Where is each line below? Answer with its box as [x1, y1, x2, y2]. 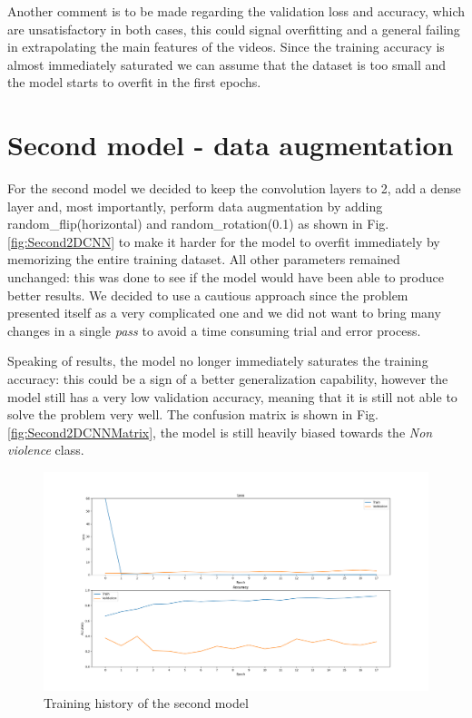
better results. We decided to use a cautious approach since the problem [7, 285, 408, 304]
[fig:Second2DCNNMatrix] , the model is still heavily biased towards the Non [7, 422, 433, 441]
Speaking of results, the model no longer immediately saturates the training [7, 351, 428, 370]
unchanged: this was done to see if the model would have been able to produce [7, 268, 444, 287]
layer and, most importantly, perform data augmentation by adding [7, 196, 383, 215]
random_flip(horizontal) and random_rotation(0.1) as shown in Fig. [7, 214, 389, 233]
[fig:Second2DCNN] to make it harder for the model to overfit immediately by [7, 231, 440, 251]
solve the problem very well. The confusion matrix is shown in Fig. [7, 405, 379, 424]
